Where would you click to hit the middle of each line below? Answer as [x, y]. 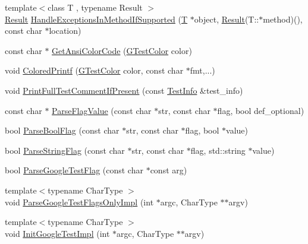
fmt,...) [202, 70]
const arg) [169, 170]
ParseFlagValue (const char [102, 110]
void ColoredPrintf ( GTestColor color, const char [94, 70]
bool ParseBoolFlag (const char [62, 130]
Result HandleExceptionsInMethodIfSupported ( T [96, 19]
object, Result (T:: [227, 19]
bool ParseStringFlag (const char [65, 150]
